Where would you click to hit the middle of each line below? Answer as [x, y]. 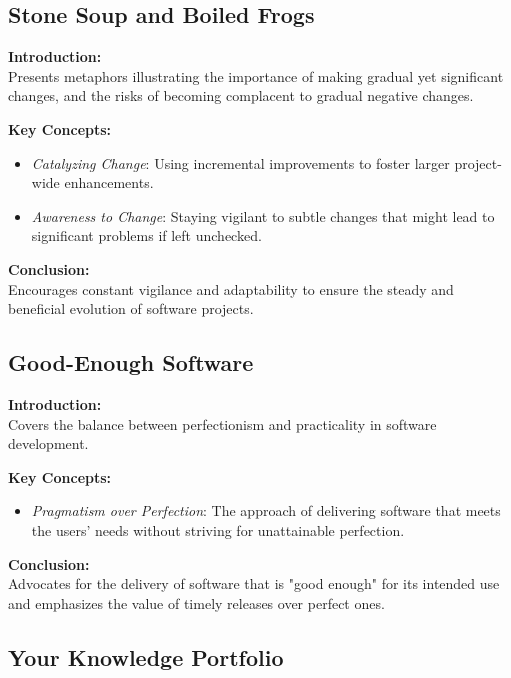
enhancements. [109, 182]
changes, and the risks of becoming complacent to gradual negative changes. [241, 95]
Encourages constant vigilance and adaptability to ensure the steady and [231, 288]
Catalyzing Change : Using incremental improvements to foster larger [240, 162]
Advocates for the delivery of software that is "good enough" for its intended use [254, 583]
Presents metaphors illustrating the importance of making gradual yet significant [256, 75]
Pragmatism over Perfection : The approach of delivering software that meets [266, 510]
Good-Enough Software [131, 362]
